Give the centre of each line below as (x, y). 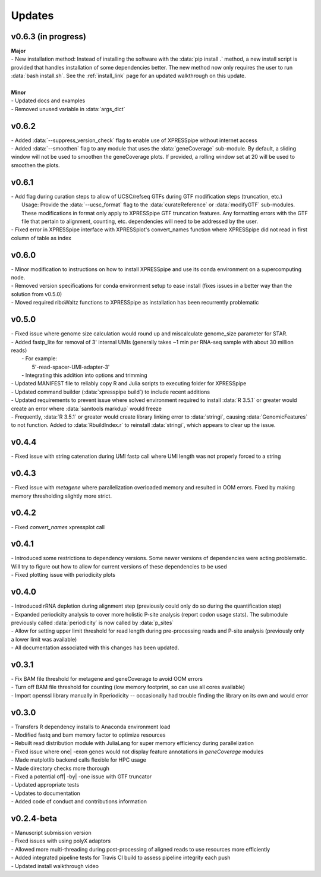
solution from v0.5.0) (37, 294)
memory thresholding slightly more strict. (62, 496)
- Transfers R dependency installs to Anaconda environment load (91, 727)
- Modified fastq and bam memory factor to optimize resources (88, 735)
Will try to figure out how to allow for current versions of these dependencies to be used (119, 566)
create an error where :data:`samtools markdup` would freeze (86, 408)
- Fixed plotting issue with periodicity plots (63, 575)
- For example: (40, 359)
